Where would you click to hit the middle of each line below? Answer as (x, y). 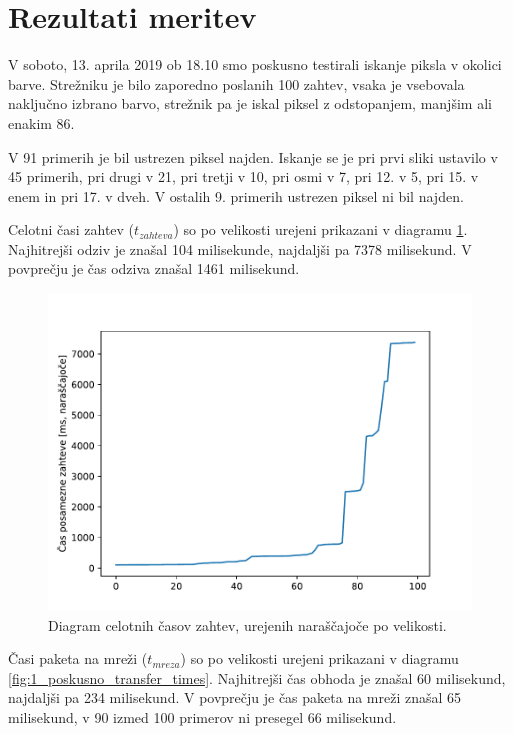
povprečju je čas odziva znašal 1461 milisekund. (154, 268)
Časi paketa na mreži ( (78, 658)
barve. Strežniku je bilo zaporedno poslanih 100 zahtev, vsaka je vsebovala (236, 83)
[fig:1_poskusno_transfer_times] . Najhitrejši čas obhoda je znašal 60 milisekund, (257, 677)
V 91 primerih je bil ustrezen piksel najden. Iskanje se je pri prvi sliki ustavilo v (253, 156)
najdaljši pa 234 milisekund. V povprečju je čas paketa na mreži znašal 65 (235, 697)
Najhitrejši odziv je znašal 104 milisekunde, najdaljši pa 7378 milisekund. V (240, 248)
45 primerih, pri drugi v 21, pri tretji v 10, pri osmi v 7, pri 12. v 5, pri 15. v (243, 176)
